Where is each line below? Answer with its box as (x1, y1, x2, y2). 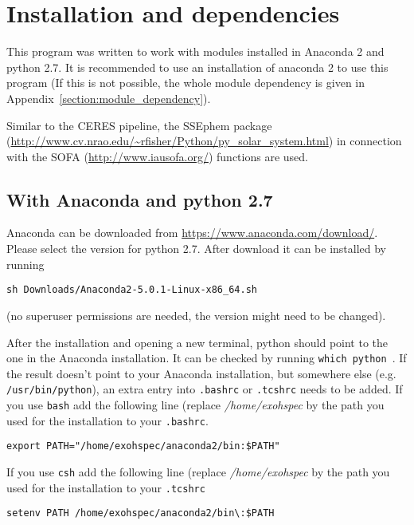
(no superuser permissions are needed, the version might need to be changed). (6, 306, 386, 323)
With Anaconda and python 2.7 (6, 187, 273, 211)
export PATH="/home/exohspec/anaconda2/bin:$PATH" (6, 440, 280, 452)
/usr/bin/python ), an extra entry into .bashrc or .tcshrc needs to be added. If (6, 381, 403, 397)
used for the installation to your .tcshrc (6, 479, 205, 495)
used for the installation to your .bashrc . (6, 412, 209, 428)
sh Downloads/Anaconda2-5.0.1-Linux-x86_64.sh (6, 284, 257, 296)
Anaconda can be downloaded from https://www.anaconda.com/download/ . (6, 224, 378, 241)
